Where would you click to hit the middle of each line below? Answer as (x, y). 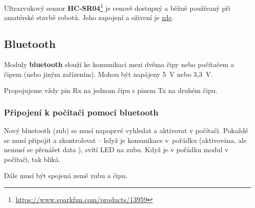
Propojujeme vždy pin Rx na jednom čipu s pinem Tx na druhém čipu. (111, 90)
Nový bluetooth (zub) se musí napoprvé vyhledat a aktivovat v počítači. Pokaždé (126, 130)
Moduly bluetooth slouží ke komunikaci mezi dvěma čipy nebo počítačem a (119, 64)
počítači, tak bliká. (32, 159)
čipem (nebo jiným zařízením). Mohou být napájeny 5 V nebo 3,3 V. (108, 74)
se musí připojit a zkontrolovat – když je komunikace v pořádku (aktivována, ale (125, 140)
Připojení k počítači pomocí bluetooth (81, 112)
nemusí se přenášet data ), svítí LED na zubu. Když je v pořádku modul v (116, 150)
